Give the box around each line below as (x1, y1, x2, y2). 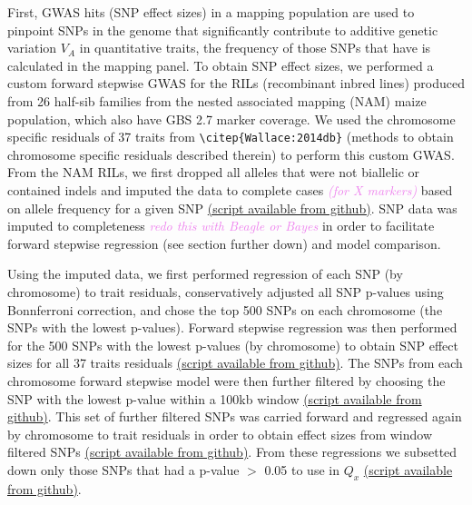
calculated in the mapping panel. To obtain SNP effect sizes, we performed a (7, 55, 434, 74)
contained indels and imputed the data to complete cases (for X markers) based (7, 181, 453, 199)
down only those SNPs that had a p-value (7, 460, 240, 479)
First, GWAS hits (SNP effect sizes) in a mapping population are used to (7, 3, 415, 21)
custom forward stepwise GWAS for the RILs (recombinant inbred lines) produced (7, 74, 465, 93)
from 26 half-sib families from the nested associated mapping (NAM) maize (7, 91, 427, 110)
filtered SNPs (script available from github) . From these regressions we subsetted (7, 442, 457, 461)
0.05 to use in (264, 460, 339, 479)
